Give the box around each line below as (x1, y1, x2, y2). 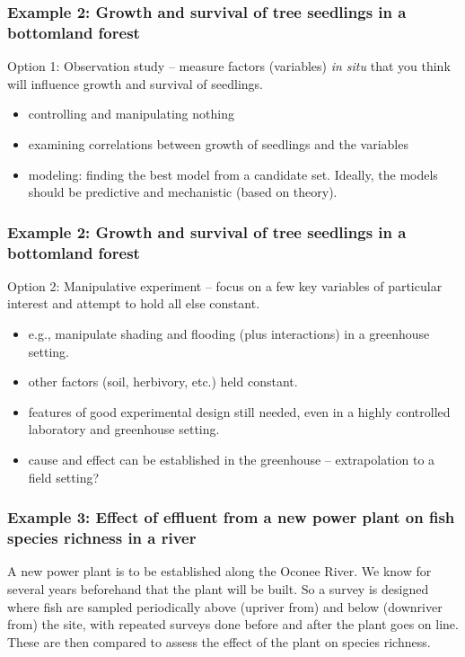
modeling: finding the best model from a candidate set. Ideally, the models (28, 164, 438, 183)
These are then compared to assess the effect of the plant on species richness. (7, 632, 431, 651)
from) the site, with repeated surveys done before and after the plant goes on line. (7, 615, 459, 634)
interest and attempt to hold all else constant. (7, 294, 260, 313)
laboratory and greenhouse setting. (28, 420, 220, 439)
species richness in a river (7, 527, 197, 549)
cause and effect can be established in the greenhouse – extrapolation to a (28, 450, 435, 468)
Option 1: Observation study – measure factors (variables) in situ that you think (7, 57, 451, 75)
